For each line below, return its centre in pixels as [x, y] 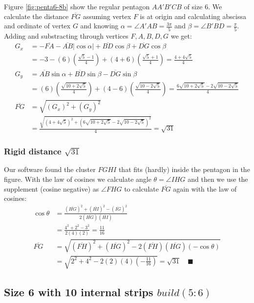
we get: [181, 35]
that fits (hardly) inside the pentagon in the [184, 169]
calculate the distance [36, 16]
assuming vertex [107, 16]
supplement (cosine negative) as [52, 188]
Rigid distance [33, 151]
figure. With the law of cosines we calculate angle [78, 179]
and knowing [99, 26]
